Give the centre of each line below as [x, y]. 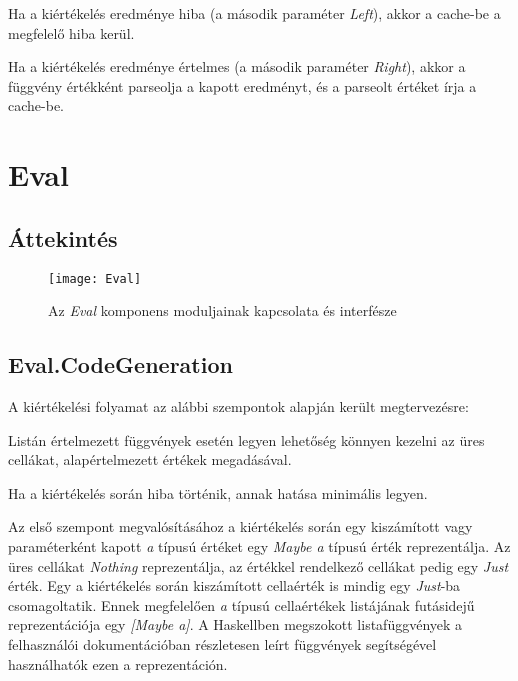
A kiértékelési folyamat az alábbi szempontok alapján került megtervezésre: [238, 406]
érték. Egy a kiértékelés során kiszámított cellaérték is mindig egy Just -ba [234, 585]
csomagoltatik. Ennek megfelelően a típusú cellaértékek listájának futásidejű [241, 604]
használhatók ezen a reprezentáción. [118, 663]
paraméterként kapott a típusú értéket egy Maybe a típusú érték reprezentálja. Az [259, 545]
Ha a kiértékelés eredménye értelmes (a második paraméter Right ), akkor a [237, 66]
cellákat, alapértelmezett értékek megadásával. [150, 459]
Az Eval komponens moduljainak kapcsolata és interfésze [222, 310]
